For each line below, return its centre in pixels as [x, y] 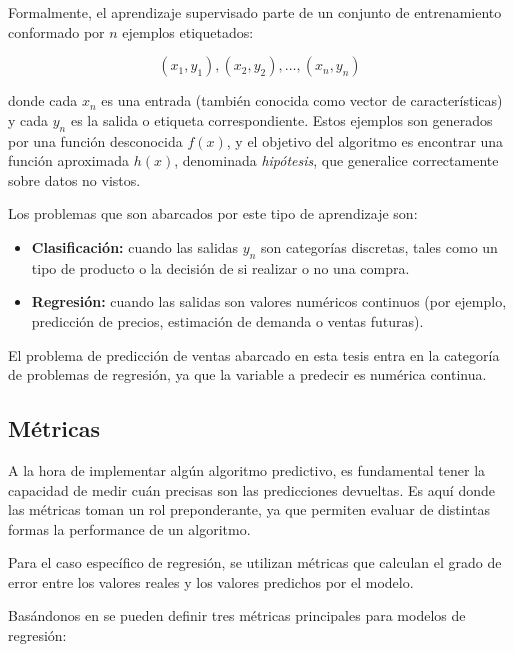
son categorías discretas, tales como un [379, 246]
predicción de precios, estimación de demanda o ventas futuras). [227, 320]
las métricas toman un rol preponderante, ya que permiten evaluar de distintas [249, 509]
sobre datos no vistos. [74, 179]
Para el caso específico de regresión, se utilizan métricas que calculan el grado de [255, 562]
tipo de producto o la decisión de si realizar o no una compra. [220, 267]
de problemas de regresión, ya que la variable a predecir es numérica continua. [247, 374]
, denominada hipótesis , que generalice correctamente [336, 160]
